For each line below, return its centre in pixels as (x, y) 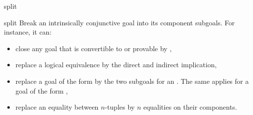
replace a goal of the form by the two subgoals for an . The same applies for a (132, 81)
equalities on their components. (190, 107)
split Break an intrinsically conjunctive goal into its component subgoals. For (119, 22)
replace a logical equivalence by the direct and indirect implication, (116, 65)
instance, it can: (28, 32)
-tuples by (120, 107)
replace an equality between (57, 107)
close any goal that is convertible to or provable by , (93, 48)
